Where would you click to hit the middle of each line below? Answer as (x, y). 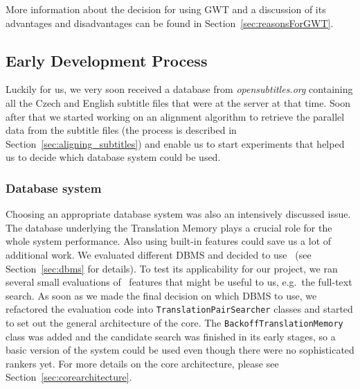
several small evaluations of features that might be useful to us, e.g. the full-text (179, 282)
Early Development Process (107, 60)
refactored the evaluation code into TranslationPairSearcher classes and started (179, 309)
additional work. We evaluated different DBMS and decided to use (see (159, 254)
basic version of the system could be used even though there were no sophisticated (180, 350)
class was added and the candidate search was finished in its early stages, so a (171, 336)
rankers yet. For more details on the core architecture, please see (142, 363)
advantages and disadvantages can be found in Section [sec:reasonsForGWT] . (170, 23)
